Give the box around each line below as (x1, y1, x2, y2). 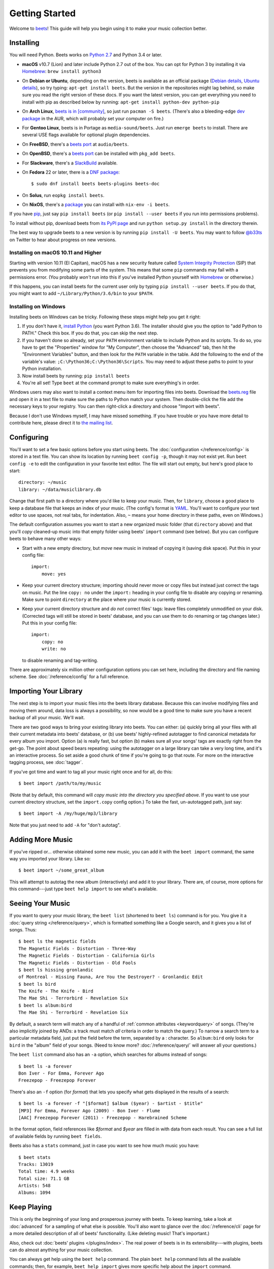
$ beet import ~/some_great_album (18, 867, 104, 873)
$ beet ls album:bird (18, 1003, 72, 1008)
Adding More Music (9, 835, 73, 844)
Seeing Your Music (9, 899, 71, 908)
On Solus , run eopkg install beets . (22, 192, 105, 198)
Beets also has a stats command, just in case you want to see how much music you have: (9, 1143, 200, 1149)
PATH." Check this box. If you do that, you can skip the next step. (22, 330, 158, 336)
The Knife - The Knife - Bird (18, 988, 94, 994)
